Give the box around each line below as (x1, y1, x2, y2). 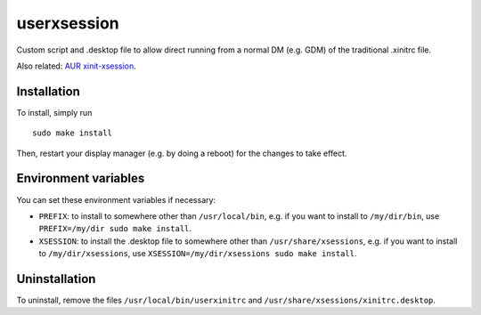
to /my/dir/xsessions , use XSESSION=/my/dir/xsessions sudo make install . (38, 248, 357, 259)
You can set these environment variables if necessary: (16, 194, 216, 205)
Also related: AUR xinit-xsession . (16, 61, 137, 71)
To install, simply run (16, 107, 93, 117)
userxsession (16, 13, 119, 33)
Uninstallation (16, 271, 96, 287)
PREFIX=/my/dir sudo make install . (38, 223, 192, 234)
